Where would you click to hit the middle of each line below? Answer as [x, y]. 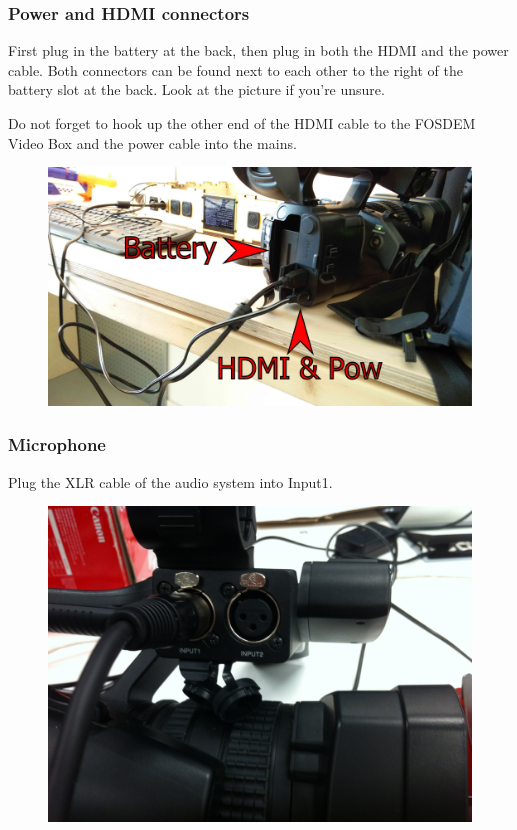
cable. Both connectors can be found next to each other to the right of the [235, 69]
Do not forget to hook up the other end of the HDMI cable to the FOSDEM [242, 123]
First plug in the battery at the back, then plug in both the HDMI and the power [258, 50]
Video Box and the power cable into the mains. [152, 142]
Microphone [57, 444]
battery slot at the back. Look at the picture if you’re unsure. [196, 89]
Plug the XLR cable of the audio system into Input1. [170, 481]
